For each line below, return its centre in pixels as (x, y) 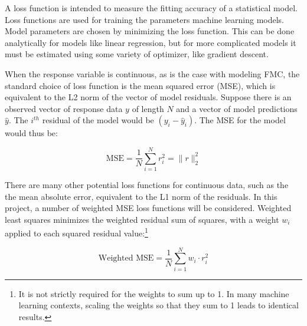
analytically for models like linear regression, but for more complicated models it (151, 42)
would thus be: (31, 133)
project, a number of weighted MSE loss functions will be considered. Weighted (148, 208)
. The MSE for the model (240, 120)
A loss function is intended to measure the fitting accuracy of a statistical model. (151, 8)
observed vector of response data (64, 108)
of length (148, 108)
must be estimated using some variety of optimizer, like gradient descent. (137, 54)
